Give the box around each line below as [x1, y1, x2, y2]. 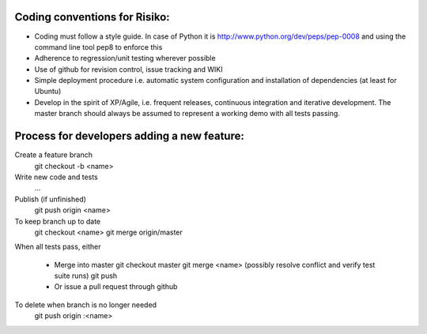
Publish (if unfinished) [14, 194, 87, 204]
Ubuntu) [34, 87, 62, 96]
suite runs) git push [54, 271, 118, 280]
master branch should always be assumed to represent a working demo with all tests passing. [34, 109, 340, 118]
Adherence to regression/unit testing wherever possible [34, 54, 217, 63]
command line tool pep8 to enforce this [34, 42, 163, 51]
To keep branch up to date [14, 216, 101, 226]
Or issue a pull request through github [54, 282, 178, 291]
